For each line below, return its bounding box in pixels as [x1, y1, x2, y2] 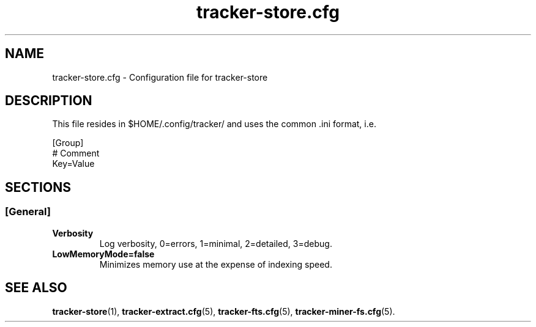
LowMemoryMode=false [52, 248, 155, 259]
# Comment [52, 148, 100, 159]
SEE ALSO [5, 280, 67, 296]
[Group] [52, 138, 84, 149]
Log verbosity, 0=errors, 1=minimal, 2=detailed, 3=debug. [99, 238, 332, 249]
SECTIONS [5, 179, 71, 195]
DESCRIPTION [5, 93, 92, 109]
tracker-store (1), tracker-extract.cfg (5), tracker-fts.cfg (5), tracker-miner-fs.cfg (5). [52, 306, 395, 317]
